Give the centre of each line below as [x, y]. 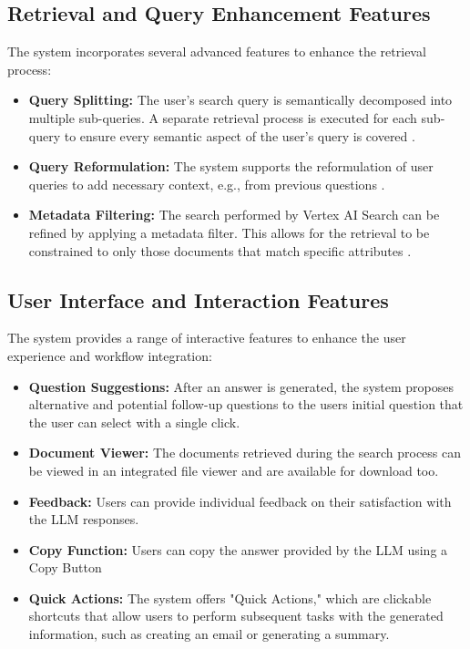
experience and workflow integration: [110, 355]
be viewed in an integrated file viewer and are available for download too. [234, 470]
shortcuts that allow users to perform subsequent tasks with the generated [236, 616]
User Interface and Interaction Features [198, 299]
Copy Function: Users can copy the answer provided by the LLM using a [238, 549]
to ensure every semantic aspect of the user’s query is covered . [240, 135]
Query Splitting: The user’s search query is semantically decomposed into [240, 100]
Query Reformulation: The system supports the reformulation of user [231, 166]
